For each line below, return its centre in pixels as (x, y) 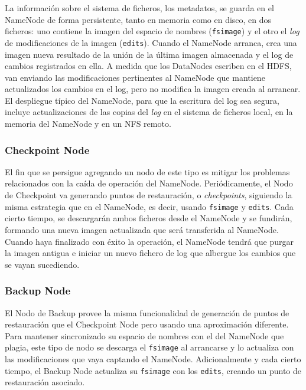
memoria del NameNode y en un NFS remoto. (88, 124)
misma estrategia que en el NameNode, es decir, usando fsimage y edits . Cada (149, 206)
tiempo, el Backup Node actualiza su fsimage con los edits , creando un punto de (153, 370)
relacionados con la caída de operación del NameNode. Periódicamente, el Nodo (149, 183)
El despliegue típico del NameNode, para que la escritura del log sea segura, (142, 100)
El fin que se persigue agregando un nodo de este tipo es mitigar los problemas (147, 171)
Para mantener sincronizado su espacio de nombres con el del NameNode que (144, 335)
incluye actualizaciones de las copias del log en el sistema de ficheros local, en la (149, 112)
